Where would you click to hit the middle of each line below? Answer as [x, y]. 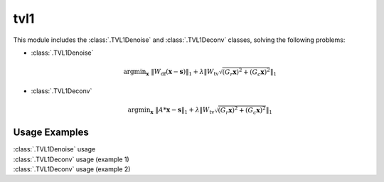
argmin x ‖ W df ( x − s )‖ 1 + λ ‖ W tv [171, 73]
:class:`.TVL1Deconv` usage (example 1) [71, 159]
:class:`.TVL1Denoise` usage [54, 149]
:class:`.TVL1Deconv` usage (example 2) [72, 169]
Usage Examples [51, 133]
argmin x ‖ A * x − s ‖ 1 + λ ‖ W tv [171, 111]
